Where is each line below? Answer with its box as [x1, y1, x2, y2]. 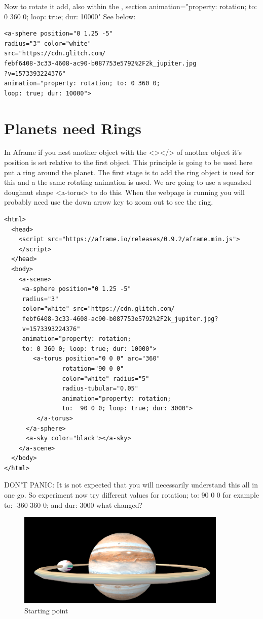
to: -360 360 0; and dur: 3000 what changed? [4, 499, 143, 510]
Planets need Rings [4, 117, 142, 138]
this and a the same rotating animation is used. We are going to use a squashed [4, 177, 251, 187]
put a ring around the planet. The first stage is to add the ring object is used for [4, 167, 255, 177]
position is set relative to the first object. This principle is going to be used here [4, 157, 252, 168]
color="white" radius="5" [62, 375, 149, 382]
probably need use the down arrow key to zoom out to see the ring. [4, 197, 213, 207]
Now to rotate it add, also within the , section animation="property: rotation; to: [4, 1, 257, 11]
